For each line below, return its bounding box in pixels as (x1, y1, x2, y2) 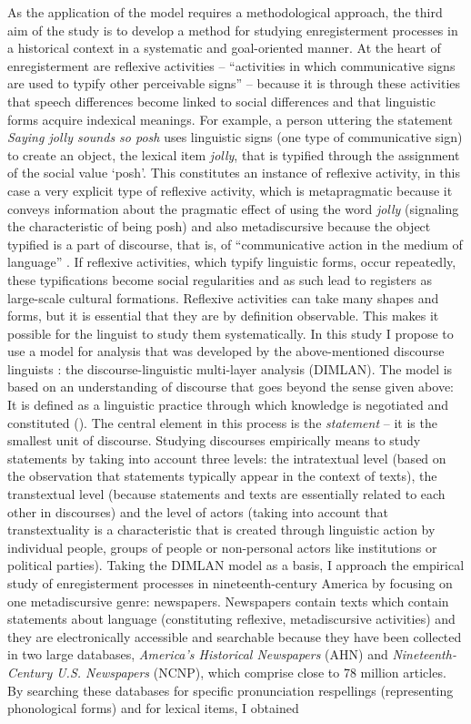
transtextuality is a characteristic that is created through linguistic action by (7, 520, 436, 539)
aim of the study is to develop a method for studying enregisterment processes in (7, 20, 458, 39)
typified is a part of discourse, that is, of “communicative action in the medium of (7, 234, 463, 253)
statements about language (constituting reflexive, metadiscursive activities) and (7, 609, 456, 628)
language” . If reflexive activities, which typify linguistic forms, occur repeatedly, (7, 252, 456, 271)
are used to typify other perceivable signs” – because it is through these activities (7, 74, 461, 93)
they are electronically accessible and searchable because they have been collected (7, 627, 462, 646)
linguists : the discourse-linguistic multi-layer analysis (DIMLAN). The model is (7, 359, 453, 378)
